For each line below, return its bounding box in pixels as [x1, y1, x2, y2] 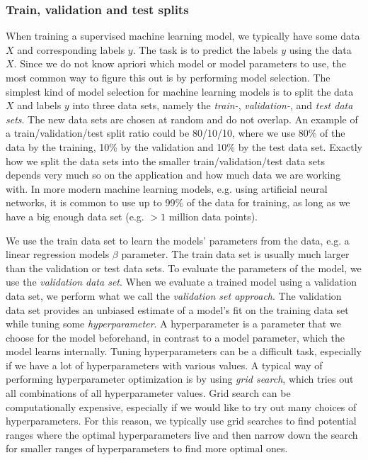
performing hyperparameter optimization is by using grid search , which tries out [6, 371, 354, 386]
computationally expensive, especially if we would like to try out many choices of [6, 399, 357, 414]
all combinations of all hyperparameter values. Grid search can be [6, 386, 291, 400]
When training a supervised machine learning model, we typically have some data [6, 28, 360, 43]
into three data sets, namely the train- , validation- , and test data [72, 98, 353, 113]
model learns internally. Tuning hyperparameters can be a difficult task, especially [6, 344, 362, 359]
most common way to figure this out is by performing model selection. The [6, 70, 330, 84]
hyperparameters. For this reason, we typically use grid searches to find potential [6, 413, 357, 428]
